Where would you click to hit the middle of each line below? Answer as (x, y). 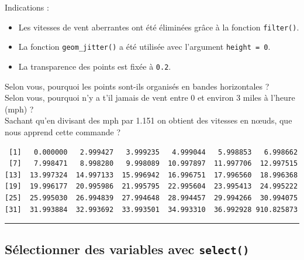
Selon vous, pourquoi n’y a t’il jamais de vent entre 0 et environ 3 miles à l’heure (150, 97)
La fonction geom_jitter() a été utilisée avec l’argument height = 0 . (144, 47)
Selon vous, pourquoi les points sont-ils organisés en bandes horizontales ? (137, 86)
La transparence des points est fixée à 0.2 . (95, 66)
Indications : (27, 7)
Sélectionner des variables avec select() (127, 249)
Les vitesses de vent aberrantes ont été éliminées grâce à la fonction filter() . (159, 27)
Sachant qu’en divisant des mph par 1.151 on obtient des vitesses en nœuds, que (148, 120)
